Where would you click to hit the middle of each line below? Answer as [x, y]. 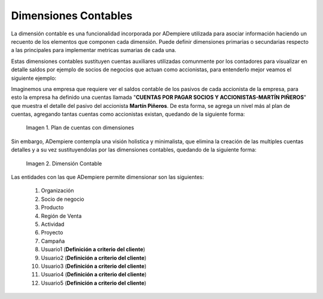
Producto [52, 207]
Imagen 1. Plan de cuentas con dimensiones [80, 128]
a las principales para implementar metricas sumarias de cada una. [94, 50]
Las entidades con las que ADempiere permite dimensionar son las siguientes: [108, 177]
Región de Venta [61, 216]
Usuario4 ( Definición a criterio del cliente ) [94, 274]
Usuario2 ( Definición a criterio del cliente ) [94, 258]
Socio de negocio [63, 199]
